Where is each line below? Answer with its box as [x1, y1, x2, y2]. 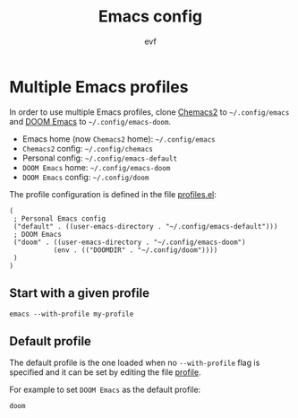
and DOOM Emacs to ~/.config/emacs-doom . [9, 116, 172, 126]
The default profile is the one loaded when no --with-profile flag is [9, 357, 260, 369]
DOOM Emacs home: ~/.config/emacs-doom [21, 161, 171, 172]
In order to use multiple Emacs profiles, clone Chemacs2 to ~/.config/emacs [9, 106, 290, 118]
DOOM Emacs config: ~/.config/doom [21, 171, 149, 182]
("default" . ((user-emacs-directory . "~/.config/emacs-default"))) [13, 222, 278, 231]
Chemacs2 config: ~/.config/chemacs [21, 143, 154, 153]
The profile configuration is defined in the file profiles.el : [9, 188, 217, 199]
